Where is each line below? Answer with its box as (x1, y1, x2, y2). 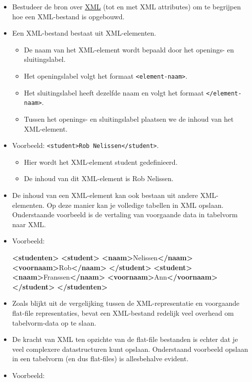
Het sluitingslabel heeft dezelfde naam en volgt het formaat (24, 87, 204, 97)
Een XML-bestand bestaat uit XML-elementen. (12, 28, 156, 38)
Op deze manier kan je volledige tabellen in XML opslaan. (47, 199, 224, 210)
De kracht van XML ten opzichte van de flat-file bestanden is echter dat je (12, 334, 238, 344)
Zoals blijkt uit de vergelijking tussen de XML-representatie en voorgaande (12, 298, 240, 308)
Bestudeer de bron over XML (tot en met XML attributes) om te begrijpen (12, 1, 241, 11)
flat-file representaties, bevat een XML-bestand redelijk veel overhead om (12, 307, 234, 318)
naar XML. (12, 219, 46, 229)
